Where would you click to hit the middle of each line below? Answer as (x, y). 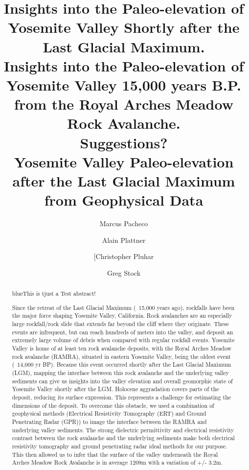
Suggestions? (124, 142)
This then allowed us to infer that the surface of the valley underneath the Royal (115, 454)
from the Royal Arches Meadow (124, 104)
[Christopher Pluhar (124, 256)
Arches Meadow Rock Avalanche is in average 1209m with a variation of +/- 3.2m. (117, 462)
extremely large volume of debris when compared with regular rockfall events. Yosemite (123, 340)
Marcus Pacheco (124, 223)
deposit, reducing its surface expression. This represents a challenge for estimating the (122, 397)
